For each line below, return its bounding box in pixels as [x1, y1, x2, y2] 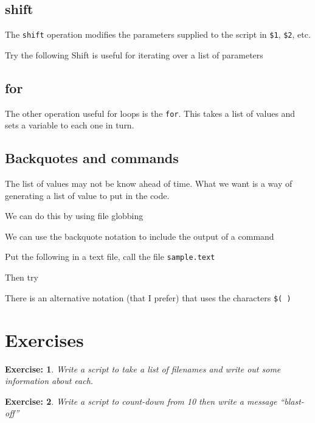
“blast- [280, 394, 304, 407]
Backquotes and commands [5, 149, 179, 167]
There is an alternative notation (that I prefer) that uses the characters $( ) [5, 291, 291, 304]
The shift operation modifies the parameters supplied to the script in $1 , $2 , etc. [5, 28, 311, 41]
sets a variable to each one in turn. [5, 119, 134, 131]
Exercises [5, 327, 84, 352]
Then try [5, 271, 38, 284]
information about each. [5, 374, 94, 387]
